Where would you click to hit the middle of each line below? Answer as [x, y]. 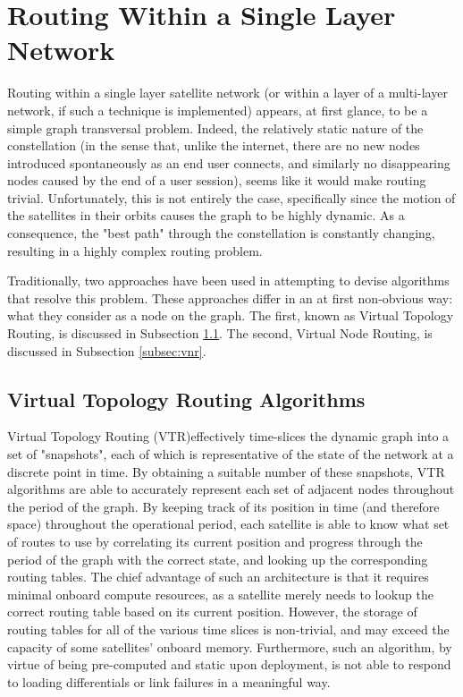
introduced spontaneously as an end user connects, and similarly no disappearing [229, 162]
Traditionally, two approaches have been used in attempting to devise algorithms [228, 280]
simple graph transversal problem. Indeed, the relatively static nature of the [215, 127]
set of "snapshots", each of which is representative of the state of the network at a [231, 454]
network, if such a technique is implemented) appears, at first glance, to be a [218, 110]
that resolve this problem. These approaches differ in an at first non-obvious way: [230, 297]
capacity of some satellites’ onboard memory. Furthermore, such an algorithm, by [230, 646]
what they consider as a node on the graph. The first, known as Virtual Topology [231, 315]
